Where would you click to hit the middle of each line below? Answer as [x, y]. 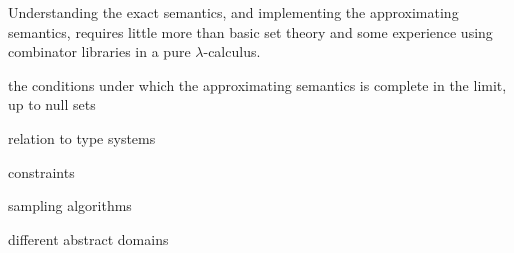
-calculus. [232, 51]
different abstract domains [88, 238]
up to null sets [52, 104]
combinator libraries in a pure [99, 51]
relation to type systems [82, 137]
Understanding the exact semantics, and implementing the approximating [233, 12]
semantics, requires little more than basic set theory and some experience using [250, 31]
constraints [41, 171]
